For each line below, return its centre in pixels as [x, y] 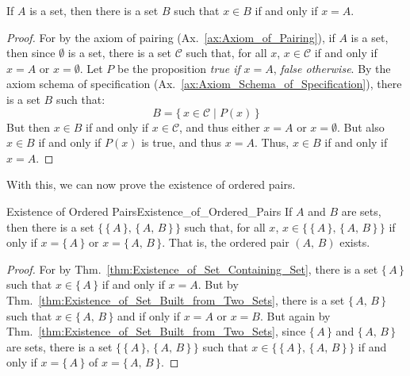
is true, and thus [182, 142]
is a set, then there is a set [94, 10]
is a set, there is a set [120, 53]
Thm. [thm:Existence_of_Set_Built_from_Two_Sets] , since [156, 331]
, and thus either [220, 127]
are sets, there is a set [59, 346]
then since [31, 53]
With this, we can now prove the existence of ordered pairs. [151, 184]
